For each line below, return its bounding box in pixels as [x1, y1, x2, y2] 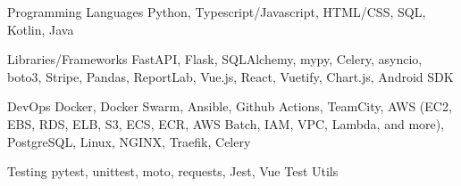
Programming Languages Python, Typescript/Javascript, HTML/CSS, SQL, [7, 3, 426, 20]
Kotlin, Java [7, 20, 74, 38]
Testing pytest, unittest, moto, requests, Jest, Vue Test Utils [7, 162, 339, 181]
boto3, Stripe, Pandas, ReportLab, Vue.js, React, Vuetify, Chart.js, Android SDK [7, 67, 454, 85]
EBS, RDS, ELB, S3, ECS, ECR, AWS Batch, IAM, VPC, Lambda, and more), [7, 114, 445, 133]
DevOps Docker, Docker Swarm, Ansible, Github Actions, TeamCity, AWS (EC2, [7, 97, 452, 116]
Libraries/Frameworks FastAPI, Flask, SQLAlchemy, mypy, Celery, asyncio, [7, 50, 423, 69]
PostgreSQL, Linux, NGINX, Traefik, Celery [7, 132, 251, 150]
